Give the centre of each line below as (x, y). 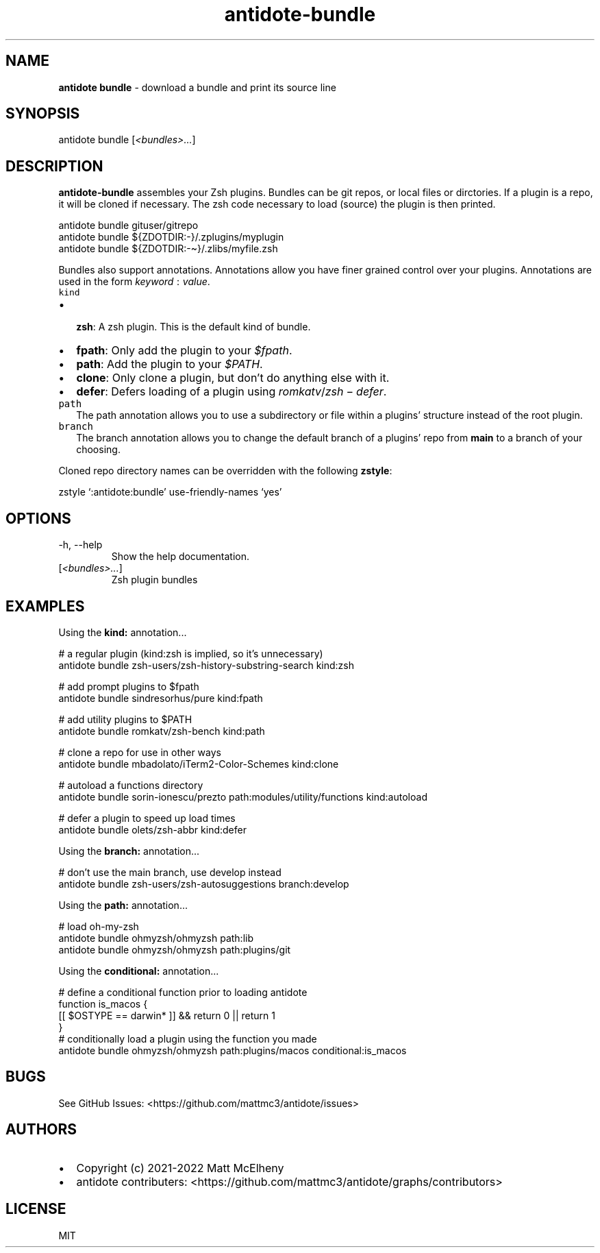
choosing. (98, 450)
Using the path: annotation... (123, 905)
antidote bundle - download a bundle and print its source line (197, 87)
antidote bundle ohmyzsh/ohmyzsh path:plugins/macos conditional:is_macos (233, 1050)
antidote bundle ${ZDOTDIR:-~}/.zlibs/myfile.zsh (168, 249)
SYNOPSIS (43, 114)
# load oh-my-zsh (99, 926)
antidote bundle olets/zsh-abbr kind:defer (152, 829)
